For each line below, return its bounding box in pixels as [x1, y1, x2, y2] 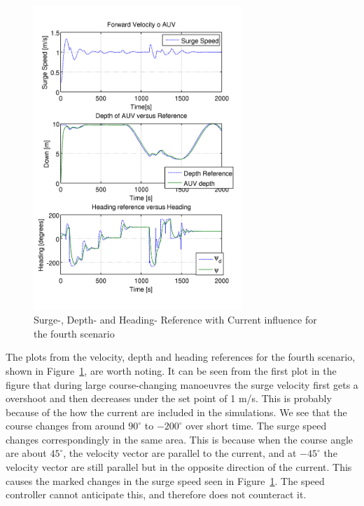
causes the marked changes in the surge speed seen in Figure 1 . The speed [6, 473, 325, 488]
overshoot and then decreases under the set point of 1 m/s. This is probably [6, 391, 332, 406]
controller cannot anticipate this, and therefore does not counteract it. [6, 487, 307, 502]
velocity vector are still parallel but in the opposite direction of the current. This [6, 460, 352, 474]
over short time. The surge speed [185, 418, 327, 433]
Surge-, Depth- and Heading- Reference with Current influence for [34, 312, 317, 327]
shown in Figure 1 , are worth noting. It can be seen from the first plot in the [6, 363, 337, 378]
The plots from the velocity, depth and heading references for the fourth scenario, [6, 349, 356, 364]
